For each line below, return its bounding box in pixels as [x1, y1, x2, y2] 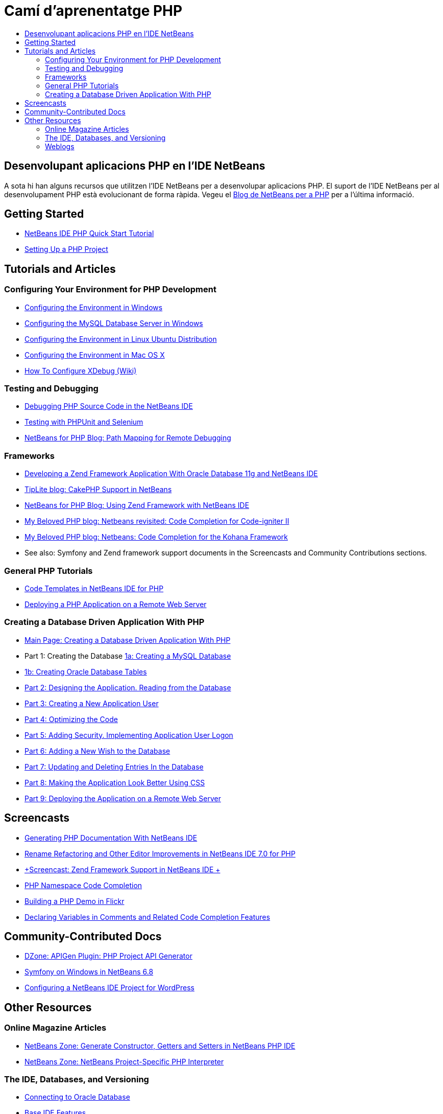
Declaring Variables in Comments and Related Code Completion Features [24, 912, 270, 921]
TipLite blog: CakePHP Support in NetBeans [24, 485, 172, 494]
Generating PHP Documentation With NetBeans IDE [24, 833, 198, 842]
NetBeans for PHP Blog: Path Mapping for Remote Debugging [24, 433, 231, 443]
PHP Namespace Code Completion [24, 880, 142, 890]
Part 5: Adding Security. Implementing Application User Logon [24, 730, 233, 739]
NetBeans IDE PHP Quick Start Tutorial [24, 229, 154, 238]
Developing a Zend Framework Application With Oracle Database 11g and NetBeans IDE [24, 469, 318, 478]
